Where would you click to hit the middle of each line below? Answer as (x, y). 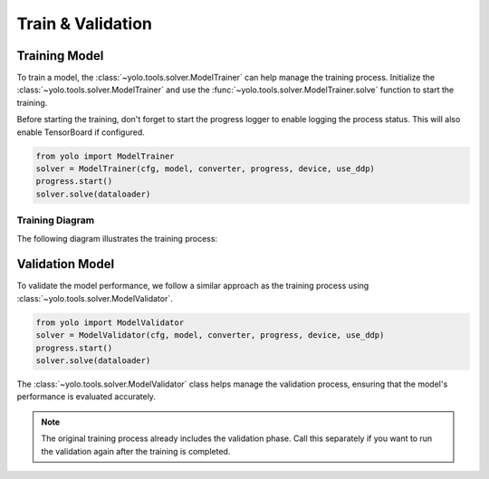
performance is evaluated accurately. (86, 397)
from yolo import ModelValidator (110, 322)
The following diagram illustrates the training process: (117, 238)
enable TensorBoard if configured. (81, 132)
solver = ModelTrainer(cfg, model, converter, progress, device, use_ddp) (206, 169)
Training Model (60, 56)
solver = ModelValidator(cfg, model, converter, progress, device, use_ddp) (210, 335)
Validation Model (66, 264)
